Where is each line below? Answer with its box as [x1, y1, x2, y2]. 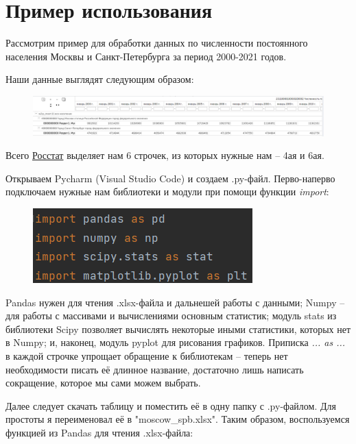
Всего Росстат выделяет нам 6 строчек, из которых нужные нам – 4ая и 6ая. [5, 148, 324, 162]
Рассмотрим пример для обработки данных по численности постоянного [5, 36, 308, 50]
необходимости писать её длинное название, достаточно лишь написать [5, 362, 304, 376]
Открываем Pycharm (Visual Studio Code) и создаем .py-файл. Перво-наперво [5, 171, 335, 185]
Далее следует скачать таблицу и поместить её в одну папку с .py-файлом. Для [5, 398, 336, 412]
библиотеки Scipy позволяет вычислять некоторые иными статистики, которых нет [5, 321, 351, 336]
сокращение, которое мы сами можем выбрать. [5, 375, 201, 390]
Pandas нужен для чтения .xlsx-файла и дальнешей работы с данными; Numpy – [5, 295, 345, 309]
